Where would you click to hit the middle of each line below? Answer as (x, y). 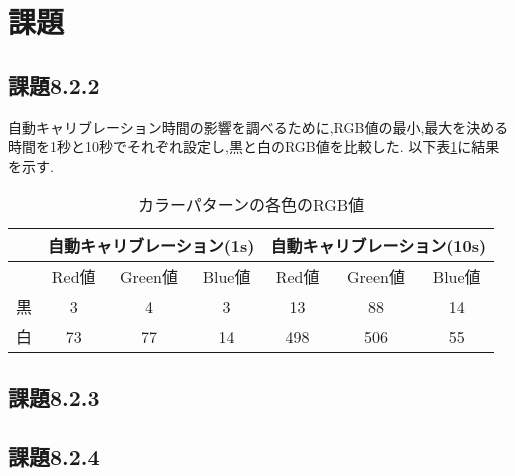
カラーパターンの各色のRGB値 (251, 205)
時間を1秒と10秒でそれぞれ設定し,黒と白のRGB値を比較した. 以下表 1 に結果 (254, 146)
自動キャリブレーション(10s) (378, 246)
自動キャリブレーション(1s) (151, 246)
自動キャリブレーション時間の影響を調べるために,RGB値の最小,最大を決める (258, 126)
